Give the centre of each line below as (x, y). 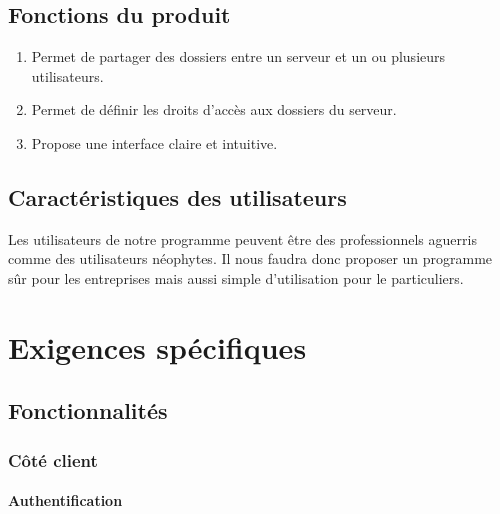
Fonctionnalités (88, 410)
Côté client (53, 459)
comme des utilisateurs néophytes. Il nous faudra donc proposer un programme (250, 258)
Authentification (65, 500)
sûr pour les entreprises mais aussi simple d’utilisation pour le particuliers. (236, 277)
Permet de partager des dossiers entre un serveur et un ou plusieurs (238, 56)
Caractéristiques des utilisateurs (177, 196)
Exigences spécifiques (157, 346)
